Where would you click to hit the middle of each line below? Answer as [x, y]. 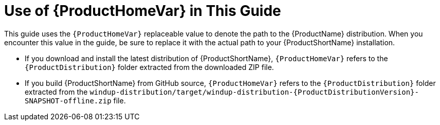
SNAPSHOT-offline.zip [68, 101]
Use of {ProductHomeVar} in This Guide [143, 11]
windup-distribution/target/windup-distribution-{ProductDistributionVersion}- [254, 92]
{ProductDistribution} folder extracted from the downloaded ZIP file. [149, 67]
